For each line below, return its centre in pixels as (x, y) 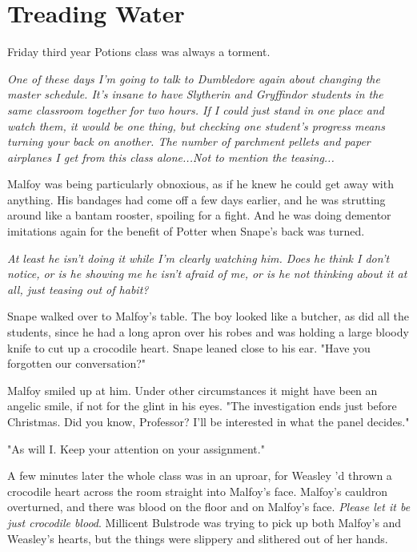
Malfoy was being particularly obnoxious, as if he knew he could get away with (200, 184)
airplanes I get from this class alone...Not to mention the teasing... (171, 157)
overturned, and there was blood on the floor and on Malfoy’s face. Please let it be (209, 507)
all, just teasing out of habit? (78, 289)
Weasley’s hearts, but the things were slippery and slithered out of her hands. (198, 538)
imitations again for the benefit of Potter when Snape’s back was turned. (186, 231)
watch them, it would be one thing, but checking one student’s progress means (196, 125)
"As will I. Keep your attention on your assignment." (136, 448)
